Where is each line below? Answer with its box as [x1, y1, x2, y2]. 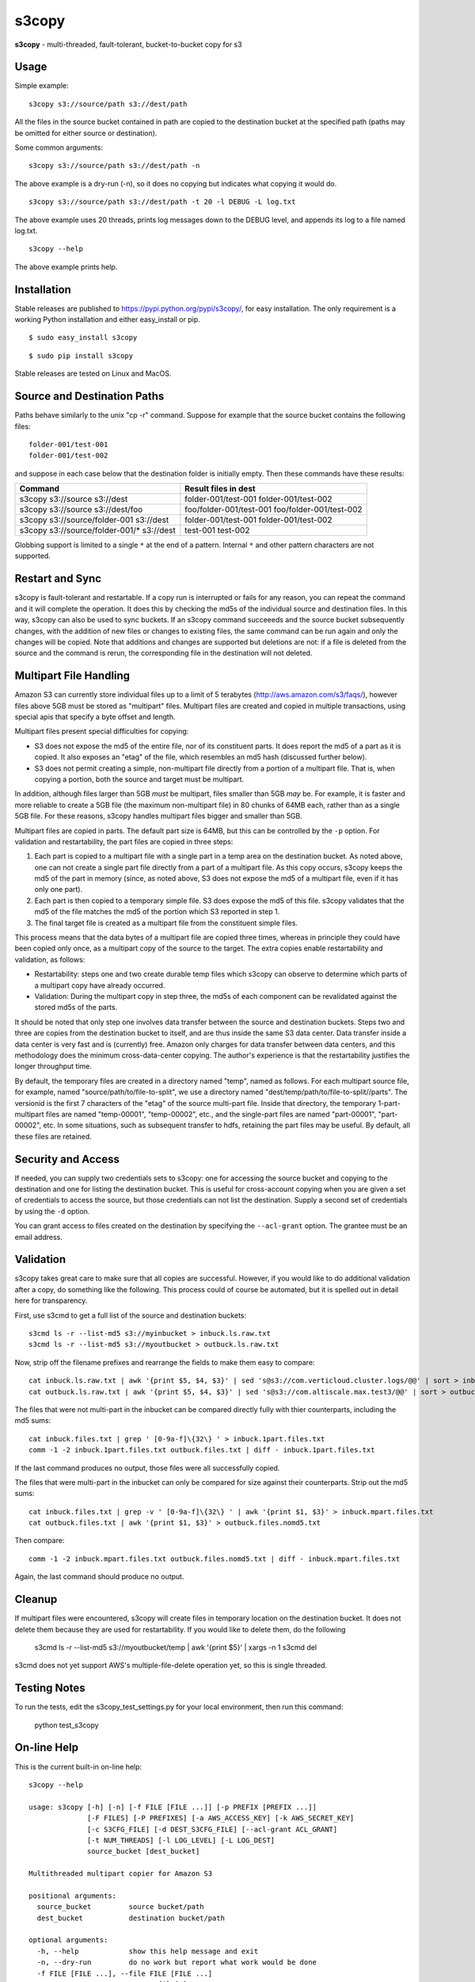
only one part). [34, 885, 83, 894]
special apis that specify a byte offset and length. [14, 712, 176, 721]
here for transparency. [14, 1296, 88, 1306]
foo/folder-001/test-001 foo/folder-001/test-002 [184, 504, 363, 515]
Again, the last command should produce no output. [14, 1572, 184, 1582]
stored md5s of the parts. [34, 1003, 118, 1012]
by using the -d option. [14, 1206, 90, 1216]
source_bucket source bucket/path [36, 1903, 205, 1911]
